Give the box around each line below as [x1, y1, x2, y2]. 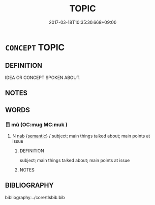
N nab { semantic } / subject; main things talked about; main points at [12, 133, 150, 139]
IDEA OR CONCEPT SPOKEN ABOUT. [5, 75, 81, 81]
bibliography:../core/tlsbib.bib [5, 194, 65, 200]
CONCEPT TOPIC [5, 41, 65, 53]
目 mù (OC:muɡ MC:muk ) [5, 122, 68, 128]
